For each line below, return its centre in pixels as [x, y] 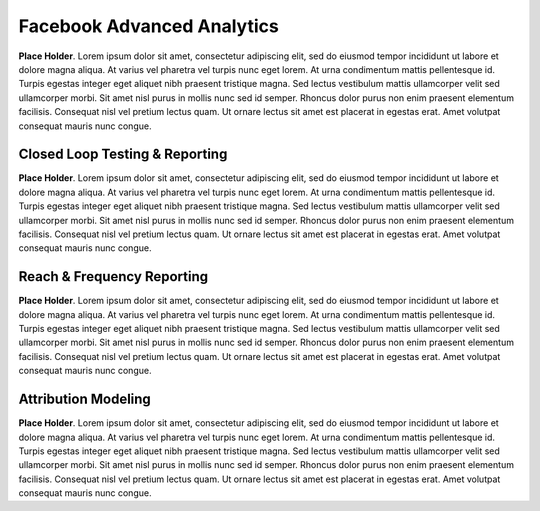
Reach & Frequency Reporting [113, 276]
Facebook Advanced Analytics [148, 26]
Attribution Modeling [85, 399]
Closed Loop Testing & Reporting [123, 154]
